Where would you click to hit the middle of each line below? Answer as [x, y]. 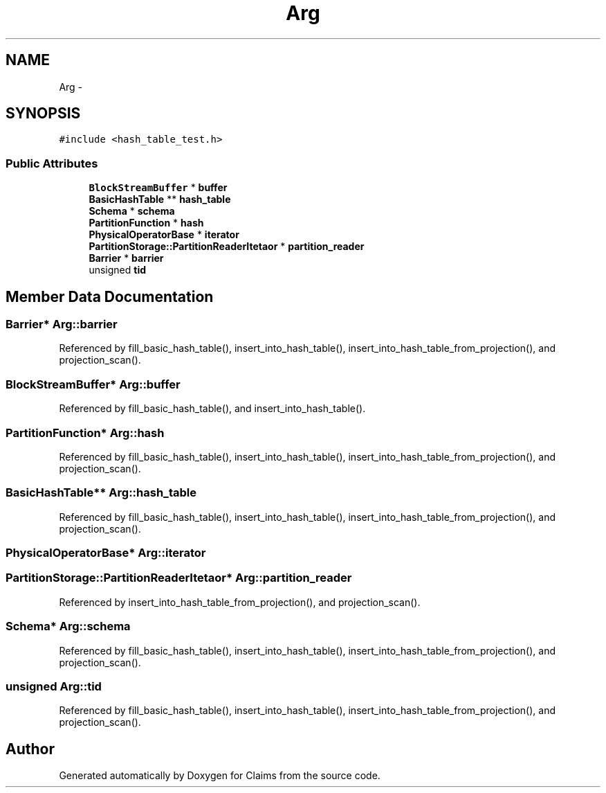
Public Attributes [52, 163]
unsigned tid [117, 270]
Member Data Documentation [110, 296]
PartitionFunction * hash [146, 223]
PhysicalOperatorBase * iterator [164, 235]
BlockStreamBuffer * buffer [158, 188]
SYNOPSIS [43, 114]
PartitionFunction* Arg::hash [85, 433]
